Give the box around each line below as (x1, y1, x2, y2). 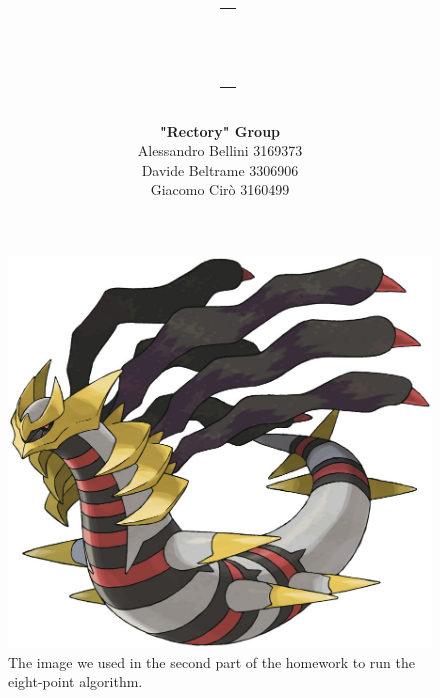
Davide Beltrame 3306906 (141, 159, 299, 180)
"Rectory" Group (159, 120, 281, 141)
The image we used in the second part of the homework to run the (8, 651, 416, 672)
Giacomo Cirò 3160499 (150, 179, 290, 200)
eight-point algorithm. (8, 671, 143, 692)
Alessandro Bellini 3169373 (137, 140, 303, 161)
